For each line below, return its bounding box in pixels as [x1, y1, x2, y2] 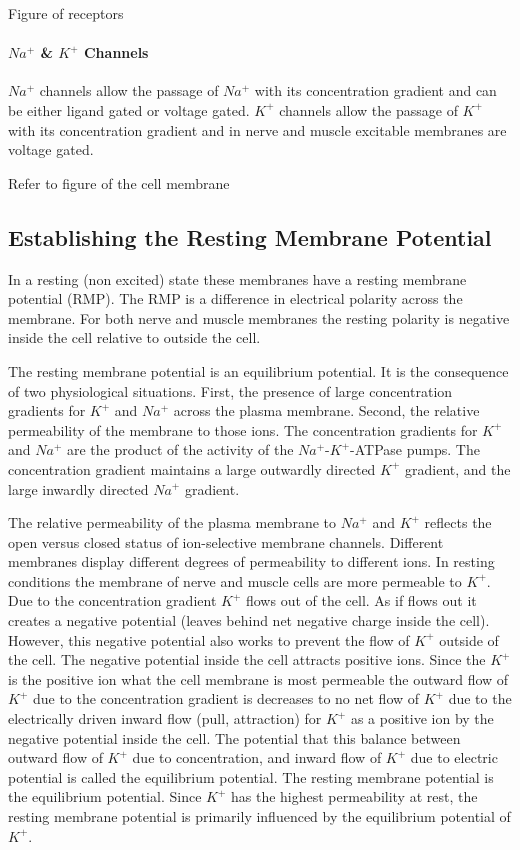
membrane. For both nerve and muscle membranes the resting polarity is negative [8, 307, 510, 328]
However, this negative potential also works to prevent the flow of [8, 629, 410, 650]
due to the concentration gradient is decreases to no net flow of [32, 688, 420, 709]
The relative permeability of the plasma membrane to [8, 512, 337, 533]
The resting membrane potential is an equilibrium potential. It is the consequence [8, 360, 509, 381]
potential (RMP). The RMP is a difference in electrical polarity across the [8, 288, 463, 309]
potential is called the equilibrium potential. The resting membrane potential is [8, 766, 494, 787]
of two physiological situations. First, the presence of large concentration [8, 380, 453, 401]
